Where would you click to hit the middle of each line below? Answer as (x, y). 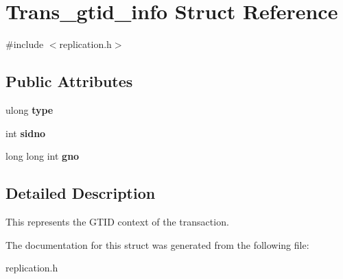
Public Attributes (69, 81)
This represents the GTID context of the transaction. (117, 221)
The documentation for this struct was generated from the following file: (157, 244)
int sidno (26, 133)
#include (25, 44)
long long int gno (43, 156)
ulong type (29, 109)
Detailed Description (81, 193)
